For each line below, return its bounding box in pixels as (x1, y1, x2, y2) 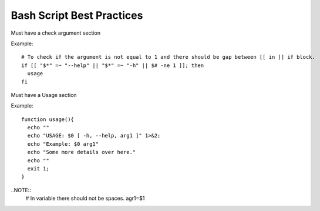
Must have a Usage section (11, 91, 77, 98)
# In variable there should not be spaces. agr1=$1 (25, 195, 145, 202)
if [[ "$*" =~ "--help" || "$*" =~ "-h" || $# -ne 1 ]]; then (21, 62, 204, 69)
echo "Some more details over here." (27, 149, 136, 156)
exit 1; (27, 165, 49, 172)
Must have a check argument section (11, 29, 101, 36)
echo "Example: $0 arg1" (27, 140, 99, 147)
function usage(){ (21, 116, 75, 123)
